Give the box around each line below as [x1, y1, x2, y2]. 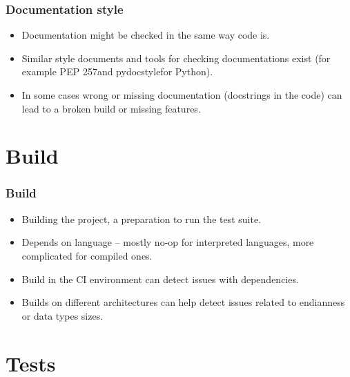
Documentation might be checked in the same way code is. [21, 28, 270, 42]
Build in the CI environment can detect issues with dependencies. [21, 271, 299, 286]
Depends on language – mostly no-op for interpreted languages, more [21, 235, 314, 249]
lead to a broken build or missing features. [21, 101, 201, 115]
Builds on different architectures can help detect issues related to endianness [21, 295, 345, 309]
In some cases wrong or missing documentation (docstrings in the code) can [21, 88, 342, 101]
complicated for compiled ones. [21, 248, 153, 262]
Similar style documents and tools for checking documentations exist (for [21, 50, 331, 65]
